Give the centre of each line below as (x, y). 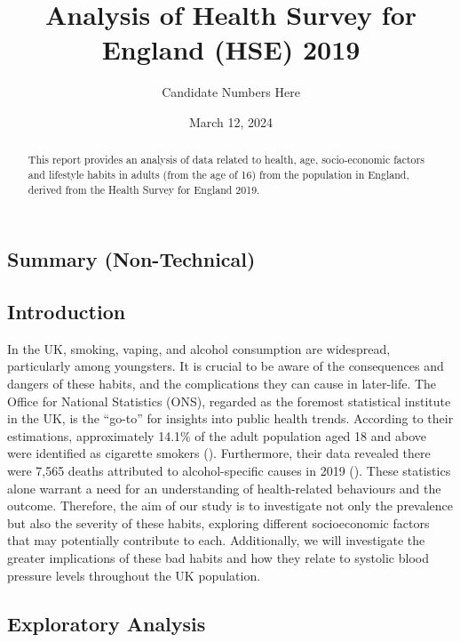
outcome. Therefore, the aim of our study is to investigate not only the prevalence (230, 506)
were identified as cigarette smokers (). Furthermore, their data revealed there (219, 453)
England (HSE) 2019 (231, 49)
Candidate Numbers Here (231, 92)
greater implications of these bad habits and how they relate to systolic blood (218, 557)
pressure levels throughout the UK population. (134, 575)
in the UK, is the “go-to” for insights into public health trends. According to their (230, 418)
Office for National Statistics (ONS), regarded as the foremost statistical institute (229, 401)
